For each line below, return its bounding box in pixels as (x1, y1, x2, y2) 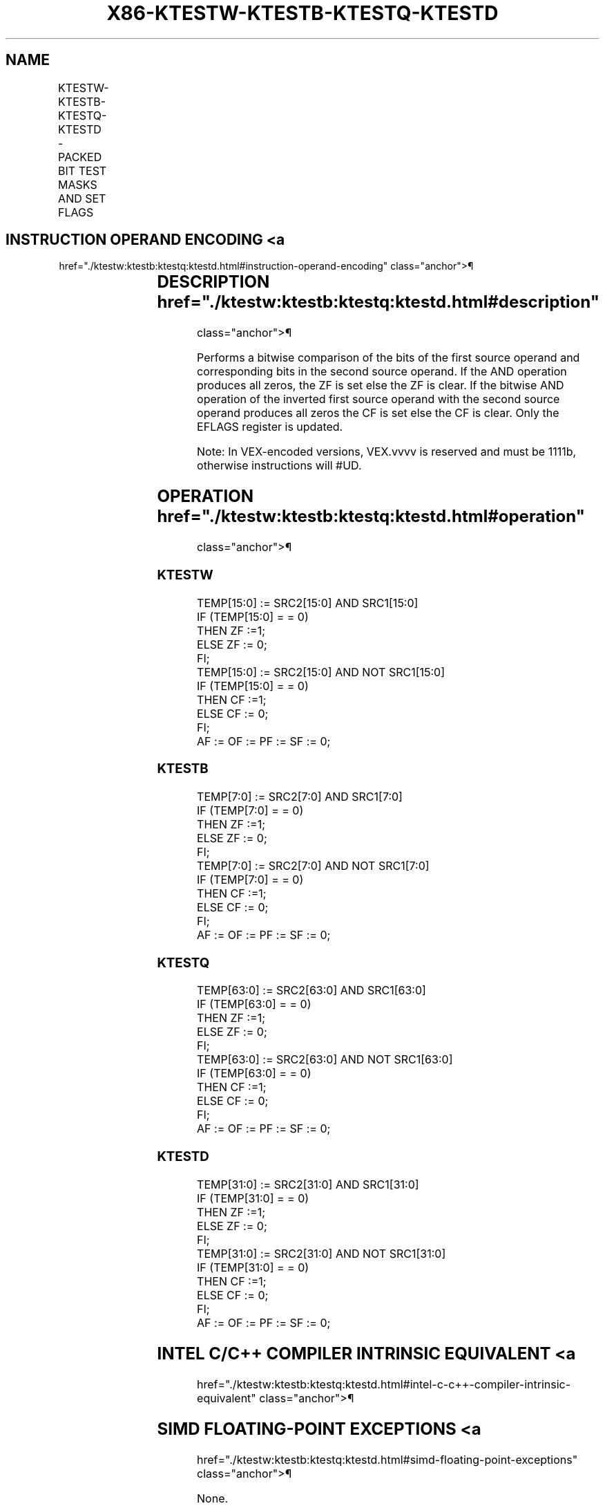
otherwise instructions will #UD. (197, 458, 362, 473)
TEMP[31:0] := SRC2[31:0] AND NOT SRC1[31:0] (197, 1246, 446, 1261)
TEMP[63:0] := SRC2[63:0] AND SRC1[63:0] (197, 983, 426, 998)
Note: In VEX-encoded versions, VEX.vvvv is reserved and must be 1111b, (197, 445, 577, 459)
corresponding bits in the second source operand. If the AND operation (197, 364, 567, 379)
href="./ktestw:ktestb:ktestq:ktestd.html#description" (157, 292, 599, 313)
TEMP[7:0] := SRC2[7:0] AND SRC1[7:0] (197, 790, 403, 804)
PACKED (58, 149, 102, 164)
